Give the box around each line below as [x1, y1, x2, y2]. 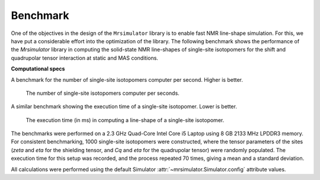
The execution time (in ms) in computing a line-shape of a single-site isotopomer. [25, 116, 225, 124]
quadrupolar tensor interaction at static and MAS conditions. [11, 54, 158, 62]
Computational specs [11, 65, 65, 72]
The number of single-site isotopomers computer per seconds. [25, 89, 180, 97]
